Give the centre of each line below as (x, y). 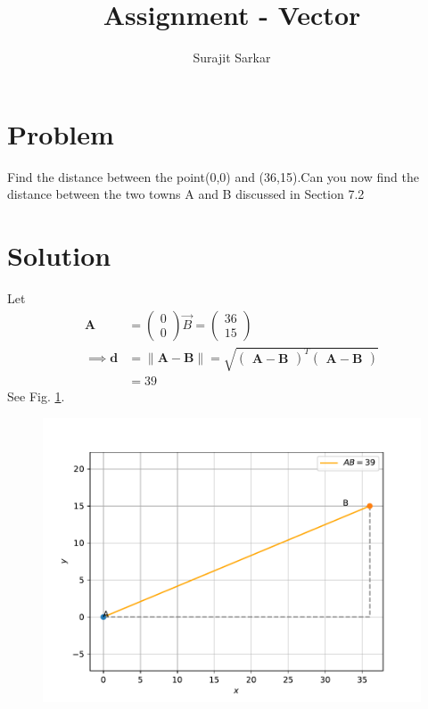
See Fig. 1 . (36, 396)
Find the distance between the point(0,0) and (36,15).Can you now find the (213, 176)
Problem (61, 133)
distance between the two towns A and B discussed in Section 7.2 (186, 194)
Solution (59, 256)
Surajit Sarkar (232, 58)
